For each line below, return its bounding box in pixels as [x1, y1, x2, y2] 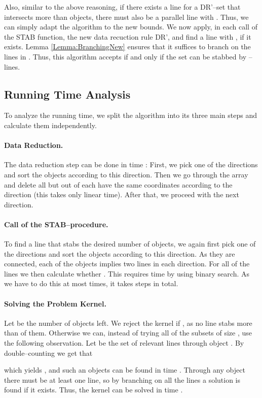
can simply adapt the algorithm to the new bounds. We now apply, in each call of [4, 21, 257, 32]
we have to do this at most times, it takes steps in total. [4, 278, 178, 289]
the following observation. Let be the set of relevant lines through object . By [4, 338, 244, 348]
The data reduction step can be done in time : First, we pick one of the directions [4, 159, 258, 170]
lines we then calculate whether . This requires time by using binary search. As [4, 268, 250, 279]
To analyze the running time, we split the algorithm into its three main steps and [4, 110, 257, 120]
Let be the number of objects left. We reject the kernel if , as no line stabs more [4, 317, 252, 328]
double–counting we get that [4, 347, 93, 358]
